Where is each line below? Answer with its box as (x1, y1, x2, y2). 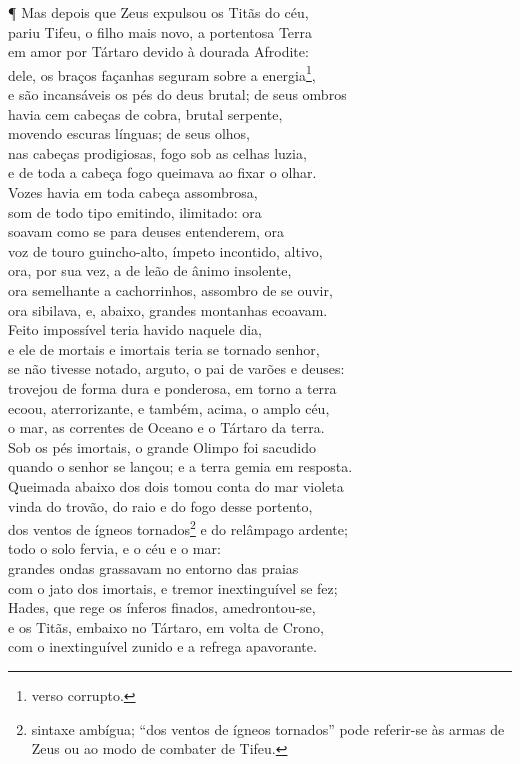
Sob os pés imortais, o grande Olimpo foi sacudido (8, 436, 317, 457)
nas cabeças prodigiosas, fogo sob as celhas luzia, (8, 142, 307, 163)
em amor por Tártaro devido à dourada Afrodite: (8, 41, 309, 62)
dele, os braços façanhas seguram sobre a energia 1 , (8, 61, 316, 85)
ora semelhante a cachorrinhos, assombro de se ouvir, (8, 279, 333, 300)
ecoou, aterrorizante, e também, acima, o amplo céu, (8, 397, 330, 418)
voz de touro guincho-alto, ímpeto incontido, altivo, (8, 240, 323, 261)
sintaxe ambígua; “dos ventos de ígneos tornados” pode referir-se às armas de (31, 718, 505, 739)
